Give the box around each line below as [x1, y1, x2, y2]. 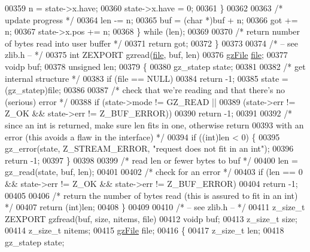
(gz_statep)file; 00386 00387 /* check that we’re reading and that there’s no [5, 84, 285, 96]
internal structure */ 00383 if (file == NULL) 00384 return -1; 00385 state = [5, 72, 288, 84]
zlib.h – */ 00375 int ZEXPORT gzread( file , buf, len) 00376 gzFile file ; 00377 [5, 48, 288, 61]
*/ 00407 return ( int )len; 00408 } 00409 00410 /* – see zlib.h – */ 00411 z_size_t [5, 201, 305, 213]
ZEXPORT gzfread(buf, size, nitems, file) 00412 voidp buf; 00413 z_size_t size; [5, 212, 297, 225]
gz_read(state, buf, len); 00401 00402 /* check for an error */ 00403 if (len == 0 [5, 165, 303, 178]
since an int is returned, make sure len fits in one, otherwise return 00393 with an [5, 118, 304, 131]
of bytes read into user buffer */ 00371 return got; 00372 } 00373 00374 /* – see [5, 36, 299, 49]
